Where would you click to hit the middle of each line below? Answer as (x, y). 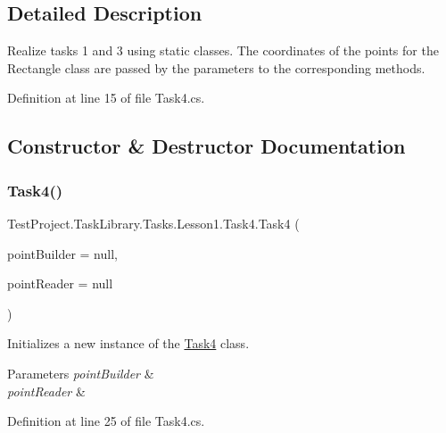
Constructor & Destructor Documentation (206, 146)
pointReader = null (60, 283)
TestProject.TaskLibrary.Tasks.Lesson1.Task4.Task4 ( (153, 223)
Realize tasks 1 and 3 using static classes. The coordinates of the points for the (223, 50)
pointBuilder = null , (62, 253)
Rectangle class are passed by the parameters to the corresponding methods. (216, 67)
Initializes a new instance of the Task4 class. (128, 343)
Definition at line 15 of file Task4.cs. (106, 98)
